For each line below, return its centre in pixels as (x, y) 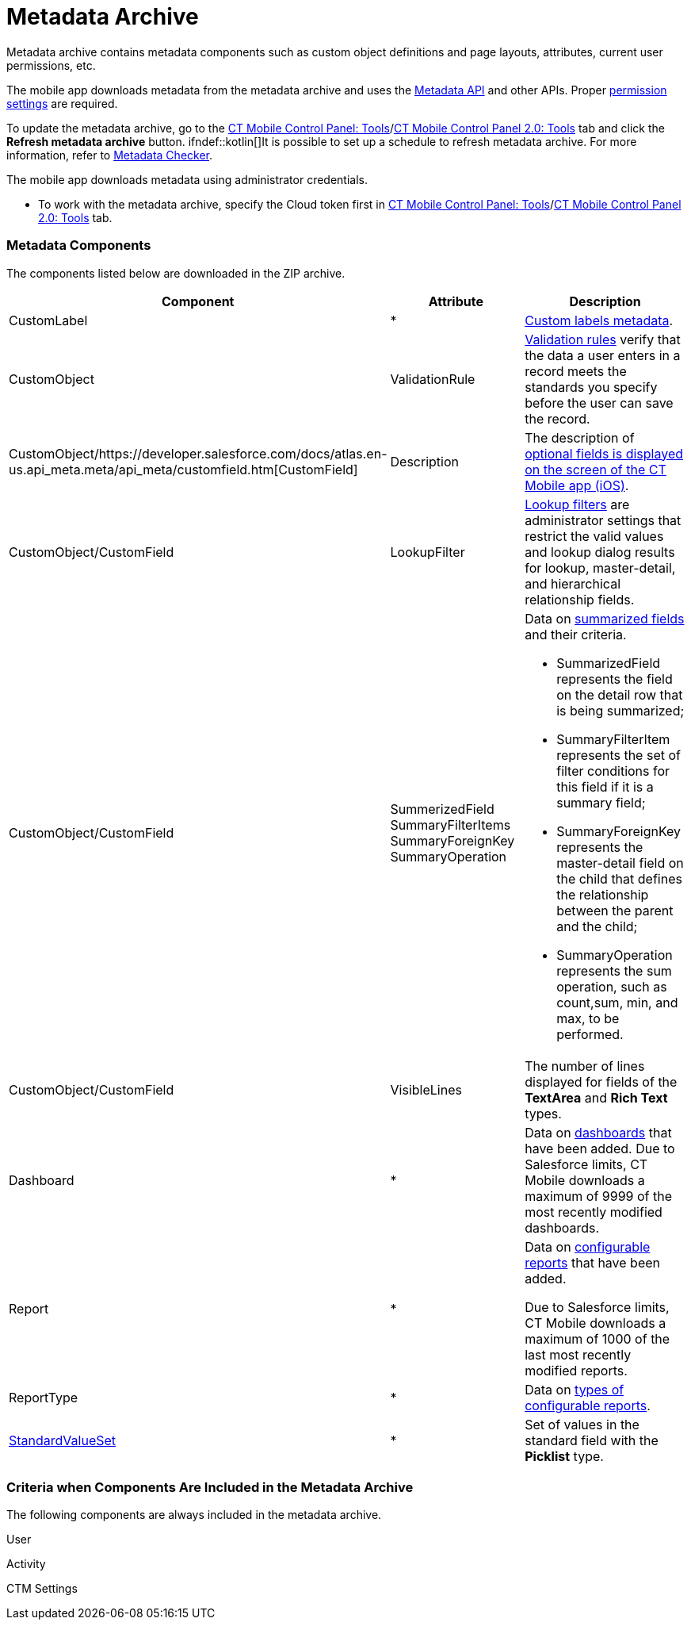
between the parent (615, 910)
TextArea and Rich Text (596, 1097)
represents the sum (614, 970)
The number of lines (585, 1066)
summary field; (601, 802)
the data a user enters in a (603, 355)
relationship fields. (580, 599)
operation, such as (612, 986)
